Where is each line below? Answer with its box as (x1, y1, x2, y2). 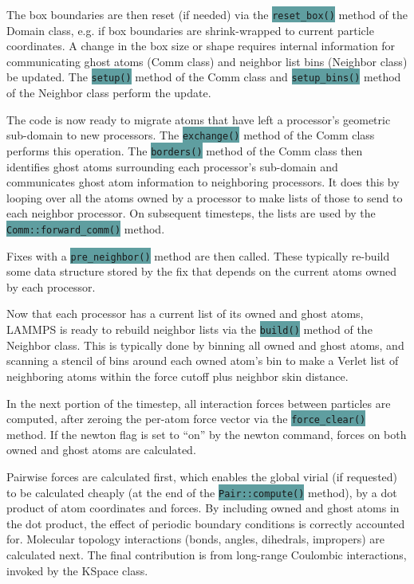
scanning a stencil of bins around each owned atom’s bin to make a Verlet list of (6, 352, 399, 369)
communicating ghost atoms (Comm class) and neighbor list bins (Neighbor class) (6, 53, 408, 69)
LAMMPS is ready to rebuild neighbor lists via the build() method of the (6, 321, 373, 338)
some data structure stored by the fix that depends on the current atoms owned (6, 263, 397, 280)
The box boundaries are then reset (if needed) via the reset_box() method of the (6, 6, 408, 22)
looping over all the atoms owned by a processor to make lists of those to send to (6, 189, 403, 206)
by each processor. (6, 278, 96, 295)
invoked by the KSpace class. (6, 562, 148, 578)
